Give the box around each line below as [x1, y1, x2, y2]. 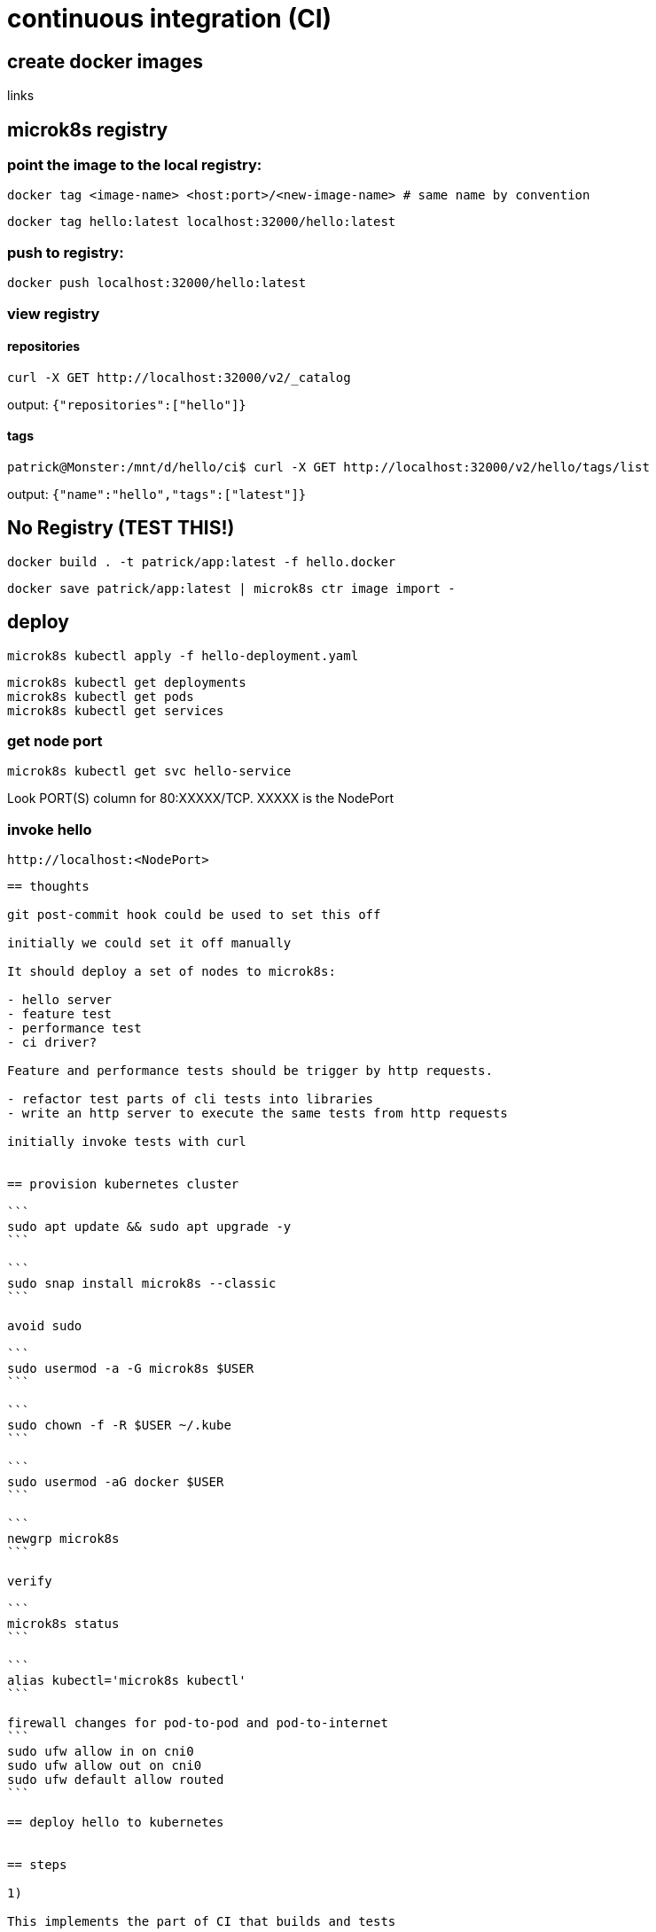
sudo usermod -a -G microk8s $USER [7, 1361, 254, 1376]
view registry [7, 304, 100, 323]
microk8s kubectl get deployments [7, 674, 246, 689]
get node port [7, 732, 103, 751]
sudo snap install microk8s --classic [7, 1276, 277, 1291]
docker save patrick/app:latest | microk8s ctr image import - [7, 580, 456, 596]
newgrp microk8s [7, 1531, 120, 1546]
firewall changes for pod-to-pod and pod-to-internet [7, 1716, 388, 1731]
